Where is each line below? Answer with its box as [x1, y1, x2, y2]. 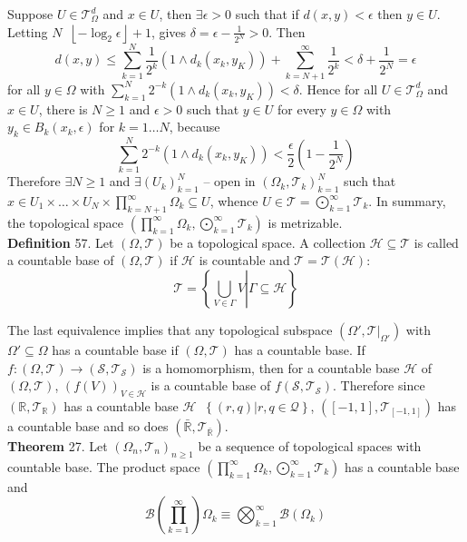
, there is [38, 99, 88, 118]
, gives [151, 22, 187, 41]
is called [413, 232, 459, 251]
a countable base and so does [7, 417, 169, 435]
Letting [7, 22, 48, 41]
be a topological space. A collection [170, 232, 366, 251]
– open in [203, 172, 256, 191]
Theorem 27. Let [7, 437, 108, 455]
